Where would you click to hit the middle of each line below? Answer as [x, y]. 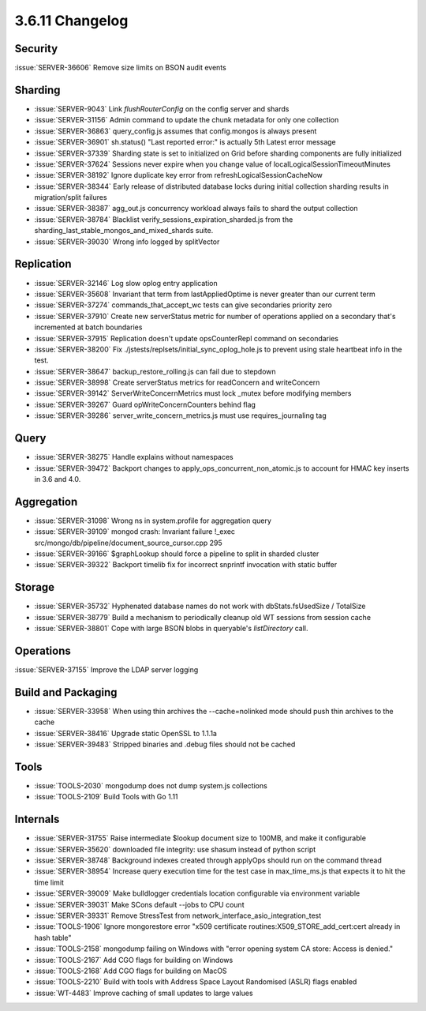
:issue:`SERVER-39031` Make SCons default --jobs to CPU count [139, 904]
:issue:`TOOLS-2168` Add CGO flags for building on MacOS [131, 971]
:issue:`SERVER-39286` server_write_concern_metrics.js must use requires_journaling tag [180, 415]
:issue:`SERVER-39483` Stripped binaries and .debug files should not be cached [165, 744]
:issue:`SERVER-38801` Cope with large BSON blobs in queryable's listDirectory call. [171, 629]
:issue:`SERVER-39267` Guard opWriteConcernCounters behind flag [145, 404]
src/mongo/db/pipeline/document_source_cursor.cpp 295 [128, 543]
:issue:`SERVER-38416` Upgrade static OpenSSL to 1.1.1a [125, 733]
